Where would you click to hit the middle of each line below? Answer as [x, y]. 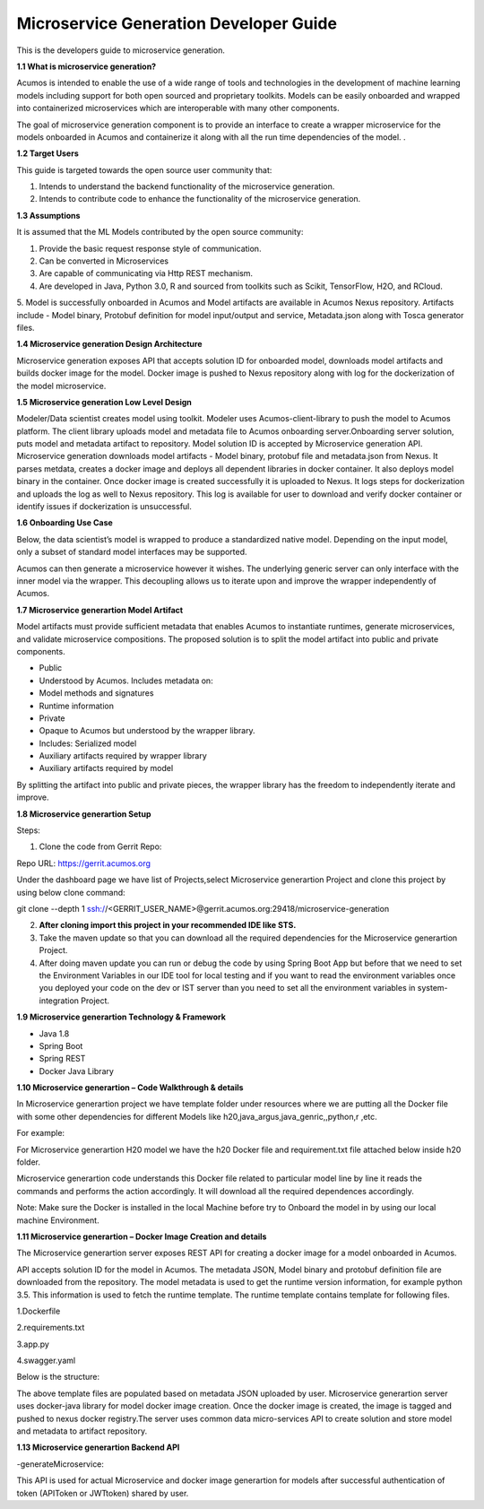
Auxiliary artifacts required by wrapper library [123, 756]
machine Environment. [58, 1220]
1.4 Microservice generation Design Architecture [109, 344]
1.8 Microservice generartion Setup [84, 814]
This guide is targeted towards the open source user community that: [144, 169]
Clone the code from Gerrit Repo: [100, 846]
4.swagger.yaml [46, 1361]
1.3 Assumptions [48, 215]
